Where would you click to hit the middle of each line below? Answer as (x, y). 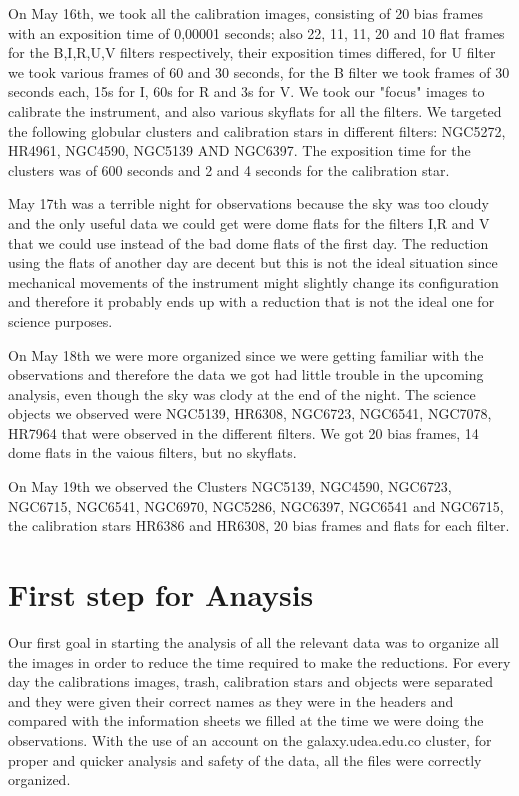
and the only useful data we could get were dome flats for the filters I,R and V (249, 222)
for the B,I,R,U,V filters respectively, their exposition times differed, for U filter (252, 52)
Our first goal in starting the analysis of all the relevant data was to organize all (253, 641)
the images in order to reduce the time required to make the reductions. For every (259, 661)
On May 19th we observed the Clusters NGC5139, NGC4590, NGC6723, (230, 486)
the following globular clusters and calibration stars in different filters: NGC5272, (257, 130)
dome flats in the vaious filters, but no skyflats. (152, 452)
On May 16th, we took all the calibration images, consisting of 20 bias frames (245, 13)
